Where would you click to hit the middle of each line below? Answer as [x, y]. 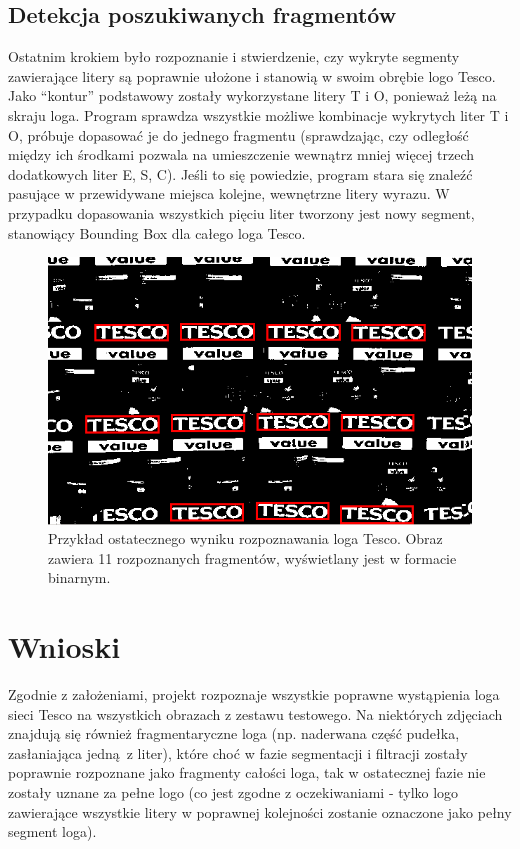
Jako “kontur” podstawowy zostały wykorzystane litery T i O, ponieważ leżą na [252, 95]
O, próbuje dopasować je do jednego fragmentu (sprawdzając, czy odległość [238, 134]
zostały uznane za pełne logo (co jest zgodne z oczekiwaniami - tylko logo [233, 792]
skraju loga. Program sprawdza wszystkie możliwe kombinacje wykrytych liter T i [258, 114]
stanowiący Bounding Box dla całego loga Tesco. [157, 232]
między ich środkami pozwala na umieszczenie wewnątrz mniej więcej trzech [241, 154]
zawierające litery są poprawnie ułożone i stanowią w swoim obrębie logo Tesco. [252, 75]
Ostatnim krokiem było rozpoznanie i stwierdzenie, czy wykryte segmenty [234, 56]
